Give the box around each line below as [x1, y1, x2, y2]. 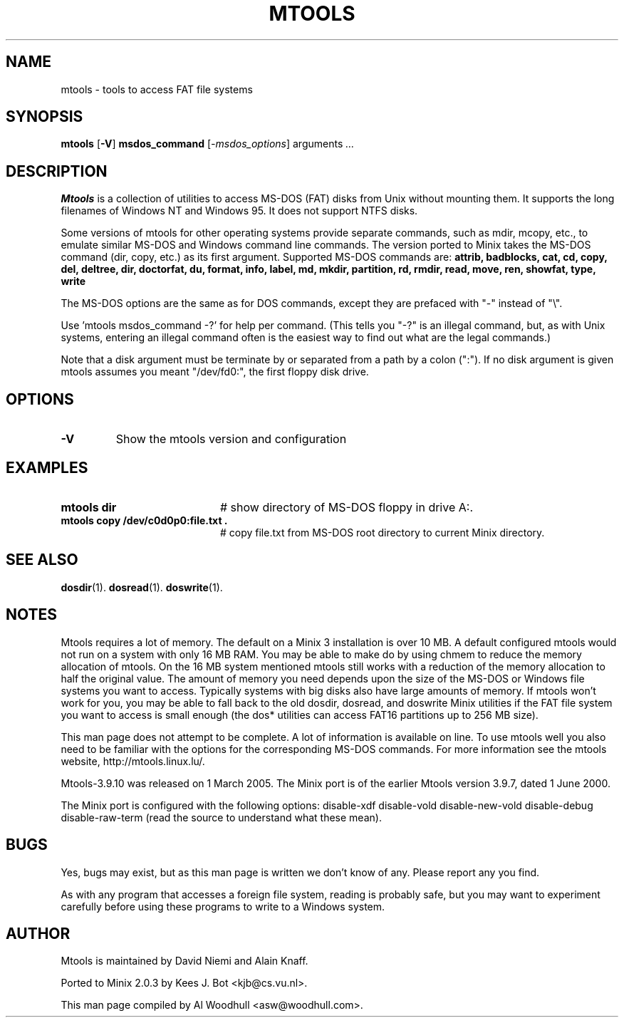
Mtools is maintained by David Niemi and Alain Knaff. [61, 955, 308, 967]
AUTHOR [6, 924, 71, 942]
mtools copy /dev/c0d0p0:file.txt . [61, 514, 228, 526]
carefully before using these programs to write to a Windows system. [61, 900, 385, 913]
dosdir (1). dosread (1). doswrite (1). [61, 581, 223, 593]
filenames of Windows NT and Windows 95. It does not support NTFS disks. [61, 204, 418, 217]
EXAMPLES [6, 458, 88, 477]
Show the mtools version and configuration [115, 432, 347, 447]
